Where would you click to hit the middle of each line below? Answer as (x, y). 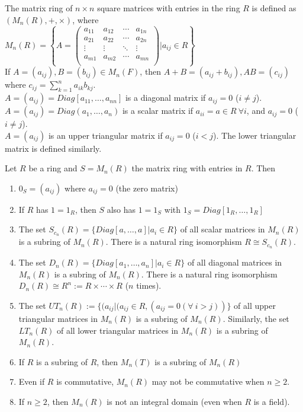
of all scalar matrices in (223, 229)
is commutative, (85, 381)
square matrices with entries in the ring (169, 8)
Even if (32, 381)
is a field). (272, 401)
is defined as (274, 8)
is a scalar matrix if (158, 111)
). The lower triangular (255, 135)
